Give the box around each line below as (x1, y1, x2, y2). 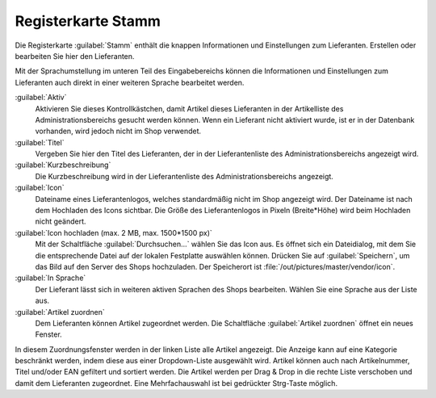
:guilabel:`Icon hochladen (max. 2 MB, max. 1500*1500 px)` (15, 228, 213, 237)
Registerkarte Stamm (15, 12, 161, 30)
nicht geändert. (35, 216, 86, 226)
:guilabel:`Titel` (15, 137, 65, 147)
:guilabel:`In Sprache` (15, 273, 86, 283)
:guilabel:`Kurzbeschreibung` (15, 160, 111, 170)
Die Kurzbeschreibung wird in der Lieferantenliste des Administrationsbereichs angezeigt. (35, 171, 334, 181)
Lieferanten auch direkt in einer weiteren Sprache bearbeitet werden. (15, 78, 245, 87)
